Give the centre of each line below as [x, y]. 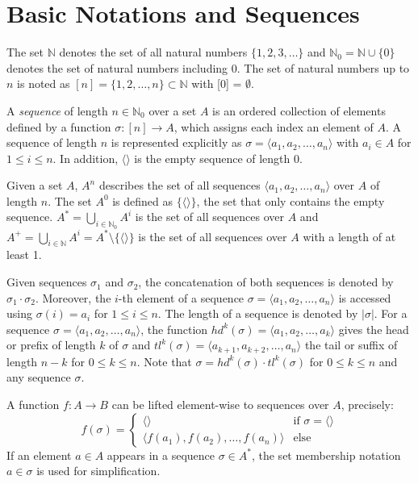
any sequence [39, 377]
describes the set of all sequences [180, 185]
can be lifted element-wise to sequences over [220, 405]
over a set [173, 110]
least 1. [24, 255]
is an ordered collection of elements [299, 110]
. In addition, [86, 158]
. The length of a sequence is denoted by [258, 313]
